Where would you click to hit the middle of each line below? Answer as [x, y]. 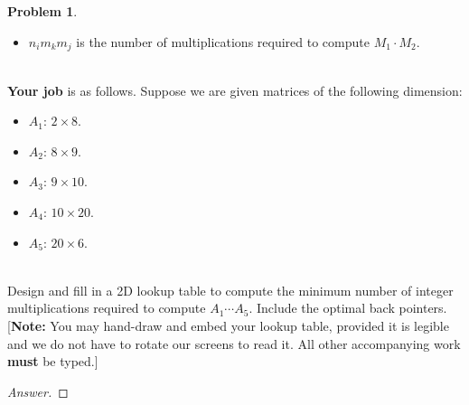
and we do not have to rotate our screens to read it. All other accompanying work [234, 343]
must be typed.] [53, 361]
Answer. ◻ [38, 391]
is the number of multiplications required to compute [223, 41]
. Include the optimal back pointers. [348, 308]
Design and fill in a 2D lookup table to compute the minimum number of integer [230, 290]
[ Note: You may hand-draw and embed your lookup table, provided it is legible [228, 325]
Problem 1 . [42, 11]
